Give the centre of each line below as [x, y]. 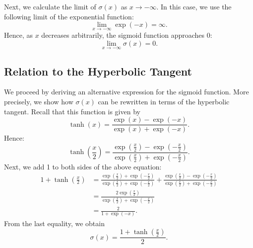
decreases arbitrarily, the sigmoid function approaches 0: [127, 35]
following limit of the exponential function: [69, 16]
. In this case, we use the [194, 6]
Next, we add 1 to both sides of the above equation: [83, 166]
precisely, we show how [39, 102]
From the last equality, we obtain [54, 223]
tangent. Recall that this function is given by [72, 111]
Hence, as [19, 35]
